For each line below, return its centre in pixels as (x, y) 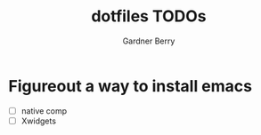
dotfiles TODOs (149, 16)
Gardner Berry (149, 41)
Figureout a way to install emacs (130, 86)
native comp (44, 111)
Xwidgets (39, 121)
